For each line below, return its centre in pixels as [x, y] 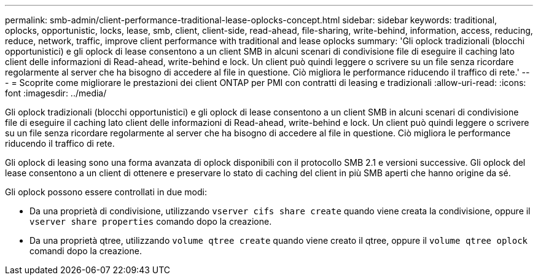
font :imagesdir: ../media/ [56, 93]
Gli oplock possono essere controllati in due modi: [106, 192]
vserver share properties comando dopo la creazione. [151, 221]
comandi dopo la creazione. [86, 251]
